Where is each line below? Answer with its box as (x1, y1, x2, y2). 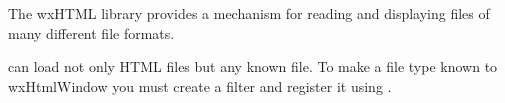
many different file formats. (8, 22, 175, 43)
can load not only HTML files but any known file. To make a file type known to (8, 56, 498, 77)
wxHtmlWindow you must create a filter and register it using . (8, 75, 392, 96)
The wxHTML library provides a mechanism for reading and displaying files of (8, 3, 490, 23)
